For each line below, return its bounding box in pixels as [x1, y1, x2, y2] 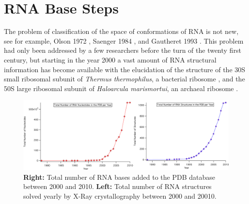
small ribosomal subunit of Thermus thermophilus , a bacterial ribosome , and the [4, 74, 245, 84]
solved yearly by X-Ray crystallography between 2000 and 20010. [23, 190, 217, 201]
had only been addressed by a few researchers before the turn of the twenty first [4, 45, 241, 55]
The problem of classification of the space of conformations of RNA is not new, [4, 26, 239, 36]
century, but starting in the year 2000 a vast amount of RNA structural [4, 54, 217, 64]
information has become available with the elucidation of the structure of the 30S [4, 64, 246, 74]
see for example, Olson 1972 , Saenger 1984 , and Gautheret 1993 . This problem [4, 35, 244, 46]
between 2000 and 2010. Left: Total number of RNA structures [23, 181, 212, 191]
